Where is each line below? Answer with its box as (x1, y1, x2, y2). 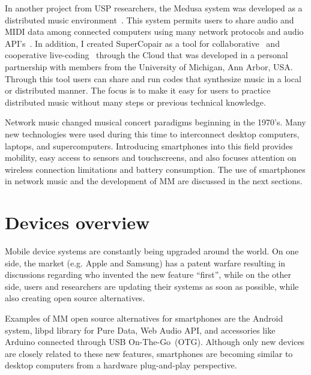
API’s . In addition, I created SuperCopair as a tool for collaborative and (5, 37, 280, 49)
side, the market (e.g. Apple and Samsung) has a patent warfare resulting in (5, 256, 286, 269)
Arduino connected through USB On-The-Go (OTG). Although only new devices (5, 335, 305, 348)
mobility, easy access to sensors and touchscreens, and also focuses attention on (5, 151, 297, 164)
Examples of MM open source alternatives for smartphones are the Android (5, 312, 283, 324)
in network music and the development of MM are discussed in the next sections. (5, 175, 303, 187)
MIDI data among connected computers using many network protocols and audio (5, 25, 304, 38)
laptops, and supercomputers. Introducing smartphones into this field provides (5, 139, 293, 152)
